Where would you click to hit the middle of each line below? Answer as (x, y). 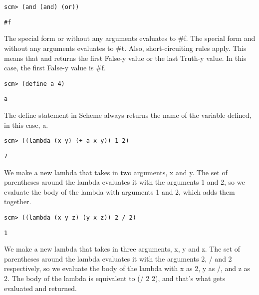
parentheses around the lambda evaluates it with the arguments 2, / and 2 (118, 258)
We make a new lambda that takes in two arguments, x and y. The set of (116, 172)
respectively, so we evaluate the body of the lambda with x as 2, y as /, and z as (127, 268)
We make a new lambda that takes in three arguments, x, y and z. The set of (122, 249)
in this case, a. (26, 125)
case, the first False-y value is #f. (55, 68)
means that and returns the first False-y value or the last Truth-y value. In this (125, 58)
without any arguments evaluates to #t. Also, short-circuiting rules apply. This (125, 48)
